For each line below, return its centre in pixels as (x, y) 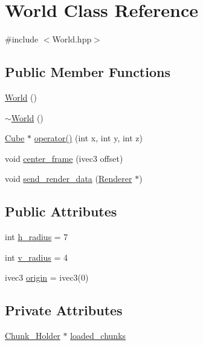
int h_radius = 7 (37, 237)
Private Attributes (64, 310)
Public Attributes (61, 211)
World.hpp (72, 39)
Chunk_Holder (33, 336)
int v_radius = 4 (36, 257)
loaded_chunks (98, 336)
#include (22, 39)
